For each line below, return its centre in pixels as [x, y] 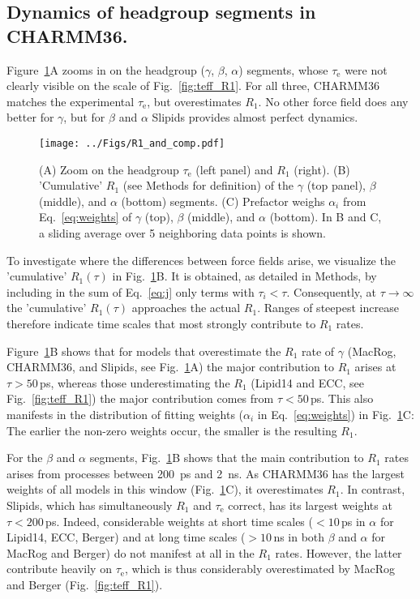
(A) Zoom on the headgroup [109, 169]
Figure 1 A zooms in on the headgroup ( [106, 69]
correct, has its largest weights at [310, 505]
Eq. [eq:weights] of [86, 217]
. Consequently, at [331, 291]
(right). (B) [322, 169]
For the [25, 458]
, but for [84, 117]
